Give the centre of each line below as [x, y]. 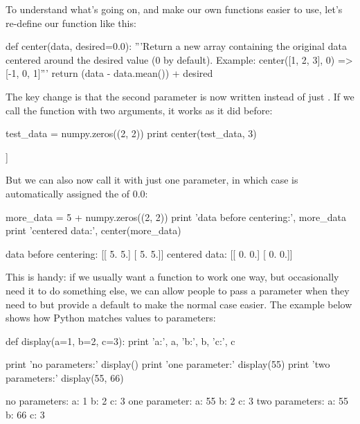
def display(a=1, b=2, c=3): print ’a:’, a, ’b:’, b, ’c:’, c [120, 341]
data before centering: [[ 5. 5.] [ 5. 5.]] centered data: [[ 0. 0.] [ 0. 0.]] [149, 253]
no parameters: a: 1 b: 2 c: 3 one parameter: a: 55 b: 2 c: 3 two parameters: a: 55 [177, 401]
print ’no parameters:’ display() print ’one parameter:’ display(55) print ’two [168, 364]
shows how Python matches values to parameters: [111, 318]
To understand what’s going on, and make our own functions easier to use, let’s [174, 9]
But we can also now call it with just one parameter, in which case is [152, 180]
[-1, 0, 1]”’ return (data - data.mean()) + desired [109, 73]
